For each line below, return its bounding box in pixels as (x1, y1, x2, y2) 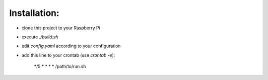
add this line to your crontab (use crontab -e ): (21, 52, 115, 58)
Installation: (9, 7, 60, 18)
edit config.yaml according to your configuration (21, 43, 121, 49)
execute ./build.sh (21, 34, 59, 40)
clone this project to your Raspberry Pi (21, 25, 100, 31)
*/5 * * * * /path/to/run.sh (34, 64, 86, 70)
